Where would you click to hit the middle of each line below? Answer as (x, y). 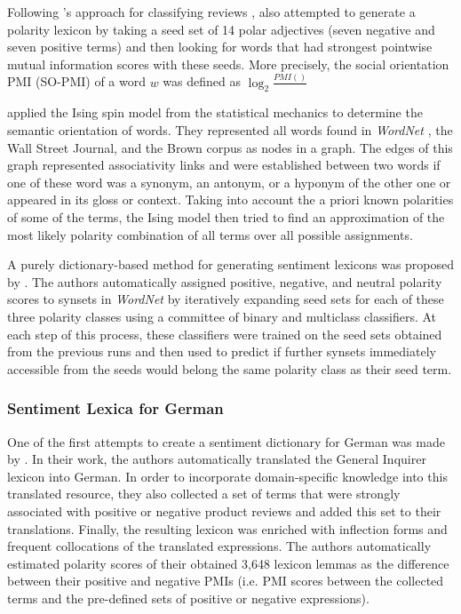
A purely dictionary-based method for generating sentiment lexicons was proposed (231, 264)
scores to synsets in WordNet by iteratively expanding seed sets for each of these (226, 299)
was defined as (202, 81)
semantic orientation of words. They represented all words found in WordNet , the (230, 130)
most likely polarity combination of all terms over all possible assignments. (210, 234)
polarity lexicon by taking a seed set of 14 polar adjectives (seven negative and (221, 29)
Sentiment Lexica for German (115, 408)
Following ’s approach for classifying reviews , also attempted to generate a (211, 12)
